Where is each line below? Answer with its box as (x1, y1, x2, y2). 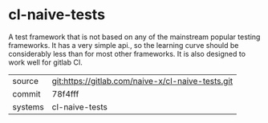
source (12, 75, 39, 86)
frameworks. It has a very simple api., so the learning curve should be (8, 40, 239, 50)
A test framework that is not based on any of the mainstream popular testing (8, 32, 261, 42)
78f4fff (51, 88, 79, 99)
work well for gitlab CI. (8, 58, 83, 67)
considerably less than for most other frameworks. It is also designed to (8, 49, 246, 58)
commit (12, 88, 41, 99)
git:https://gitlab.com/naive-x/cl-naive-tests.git (51, 75, 233, 86)
